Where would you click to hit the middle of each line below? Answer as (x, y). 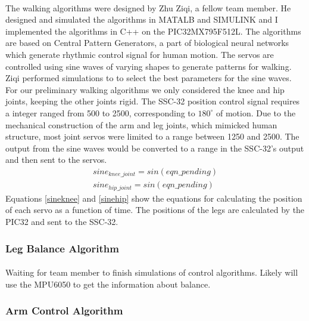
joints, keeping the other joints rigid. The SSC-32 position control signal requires (153, 101)
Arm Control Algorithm (64, 311)
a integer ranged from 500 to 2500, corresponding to (100, 112)
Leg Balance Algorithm (62, 248)
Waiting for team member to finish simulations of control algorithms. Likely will (152, 272)
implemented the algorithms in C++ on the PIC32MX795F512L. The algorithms (153, 31)
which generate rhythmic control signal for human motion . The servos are (140, 54)
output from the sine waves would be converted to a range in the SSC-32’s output (155, 148)
